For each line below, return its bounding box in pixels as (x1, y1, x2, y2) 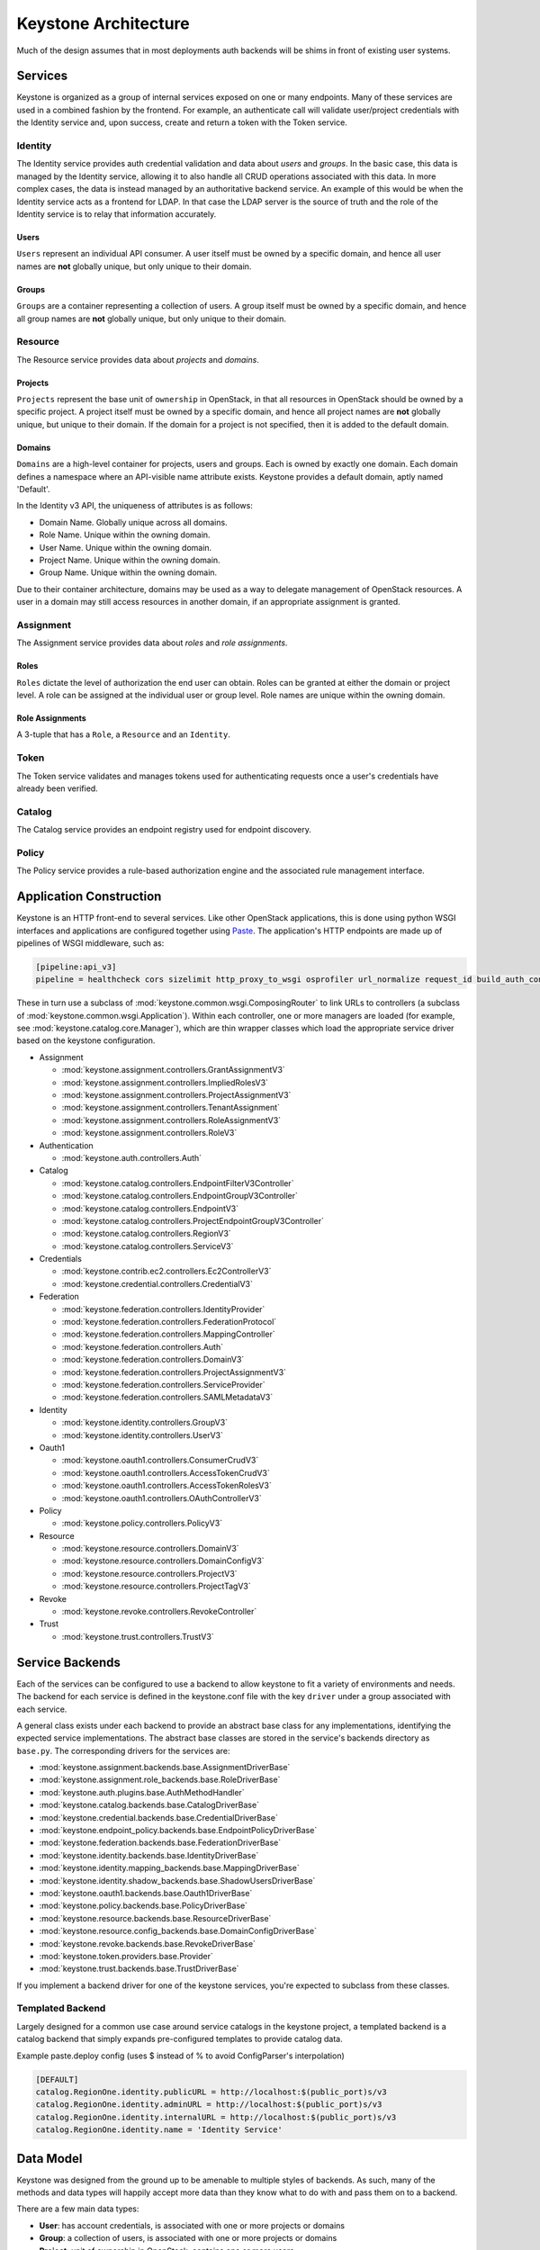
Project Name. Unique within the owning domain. (39, 554, 220, 565)
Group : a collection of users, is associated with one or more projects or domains (39, 2233, 337, 2244)
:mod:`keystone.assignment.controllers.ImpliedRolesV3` (61, 1076, 269, 1088)
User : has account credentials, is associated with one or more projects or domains (39, 2219, 346, 2231)
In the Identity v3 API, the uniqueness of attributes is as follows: (16, 500, 254, 511)
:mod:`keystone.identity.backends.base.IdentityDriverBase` (39, 1849, 259, 1860)
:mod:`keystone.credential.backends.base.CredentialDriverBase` (39, 1812, 278, 1822)
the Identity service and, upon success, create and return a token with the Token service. (16, 117, 348, 128)
